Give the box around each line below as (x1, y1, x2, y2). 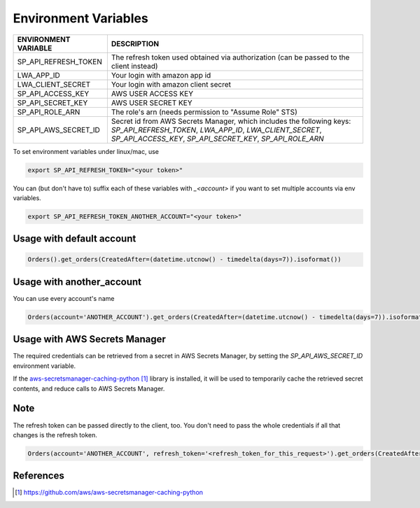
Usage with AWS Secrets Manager (13, 333, 166, 346)
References (13, 470, 64, 482)
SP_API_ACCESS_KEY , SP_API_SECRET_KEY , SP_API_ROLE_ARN (111, 134, 325, 143)
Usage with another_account (13, 276, 142, 288)
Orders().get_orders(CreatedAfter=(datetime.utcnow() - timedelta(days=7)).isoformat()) (27, 255, 342, 264)
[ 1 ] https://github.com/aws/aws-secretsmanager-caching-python (15, 488, 203, 497)
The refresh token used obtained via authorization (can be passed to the (111, 52, 350, 62)
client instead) (111, 61, 158, 71)
